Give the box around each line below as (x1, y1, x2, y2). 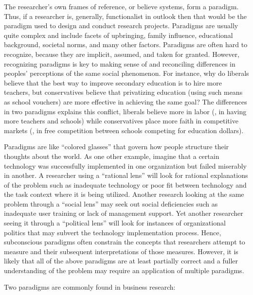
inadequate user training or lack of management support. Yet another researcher (4, 208, 243, 218)
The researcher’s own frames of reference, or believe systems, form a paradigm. (4, 1, 239, 11)
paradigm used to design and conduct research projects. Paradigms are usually (4, 20, 238, 31)
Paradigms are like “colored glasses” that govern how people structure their (4, 141, 229, 152)
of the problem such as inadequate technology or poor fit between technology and (4, 179, 247, 190)
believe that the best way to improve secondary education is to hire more (4, 77, 222, 87)
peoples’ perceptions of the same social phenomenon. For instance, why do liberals (4, 68, 249, 78)
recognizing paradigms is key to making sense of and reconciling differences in (4, 58, 235, 69)
